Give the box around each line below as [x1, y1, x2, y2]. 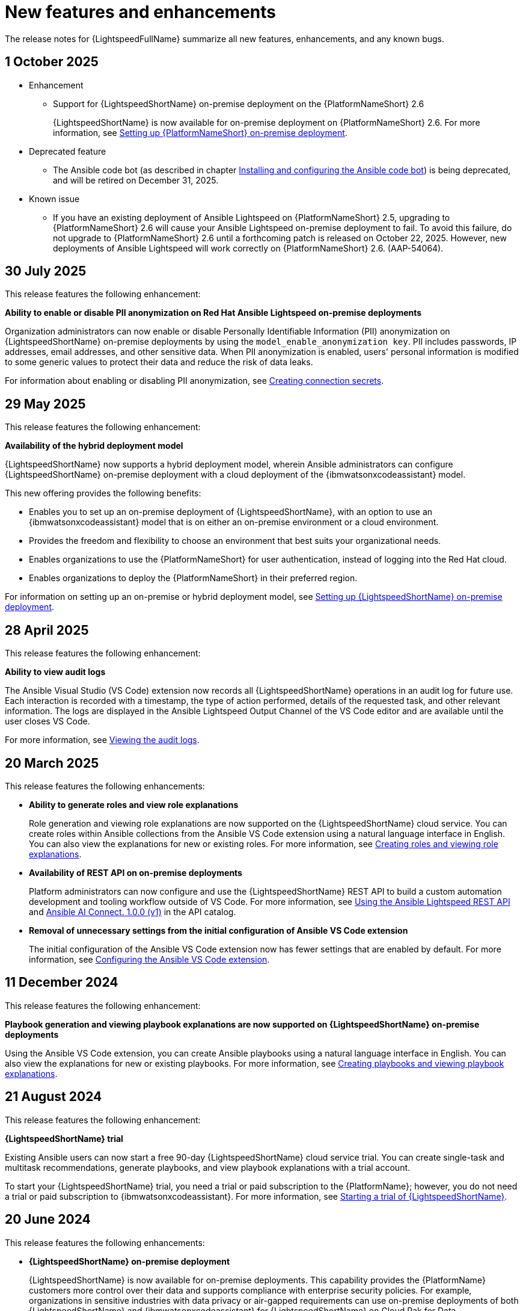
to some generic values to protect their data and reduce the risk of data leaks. [5, 357, 313, 368]
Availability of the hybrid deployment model [5, 440, 183, 451]
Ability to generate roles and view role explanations [29, 799, 239, 810]
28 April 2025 [5, 622, 89, 638]
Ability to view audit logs [5, 667, 106, 677]
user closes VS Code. [5, 716, 90, 727]
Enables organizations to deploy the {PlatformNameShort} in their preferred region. [29, 573, 358, 584]
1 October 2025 [5, 54, 99, 70]
